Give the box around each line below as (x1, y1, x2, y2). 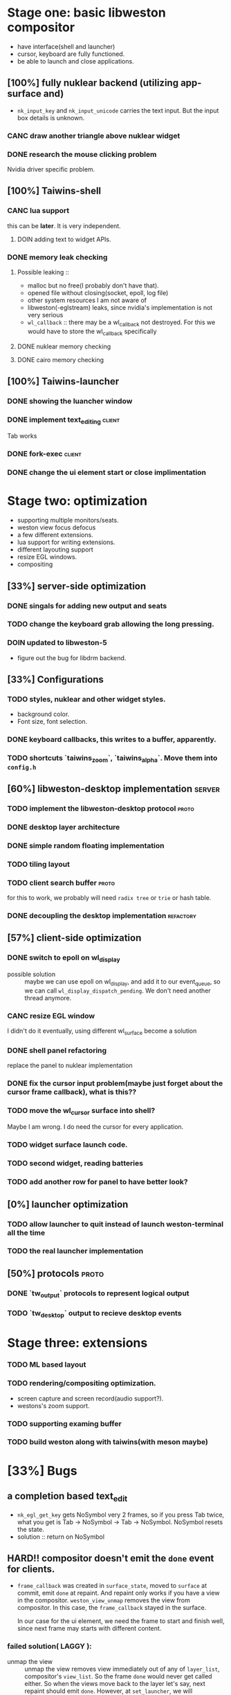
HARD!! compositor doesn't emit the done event (7, 1553, 214, 1564)
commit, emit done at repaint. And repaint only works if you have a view (17, 1589, 220, 1598)
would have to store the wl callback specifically (27, 327, 157, 337)
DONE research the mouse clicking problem (7, 149, 157, 159)
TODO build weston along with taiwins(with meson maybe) (7, 1437, 209, 1447)
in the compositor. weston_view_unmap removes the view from (17, 1596, 190, 1604)
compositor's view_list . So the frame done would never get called (24, 1671, 212, 1680)
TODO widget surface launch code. (7, 1140, 128, 1150)
